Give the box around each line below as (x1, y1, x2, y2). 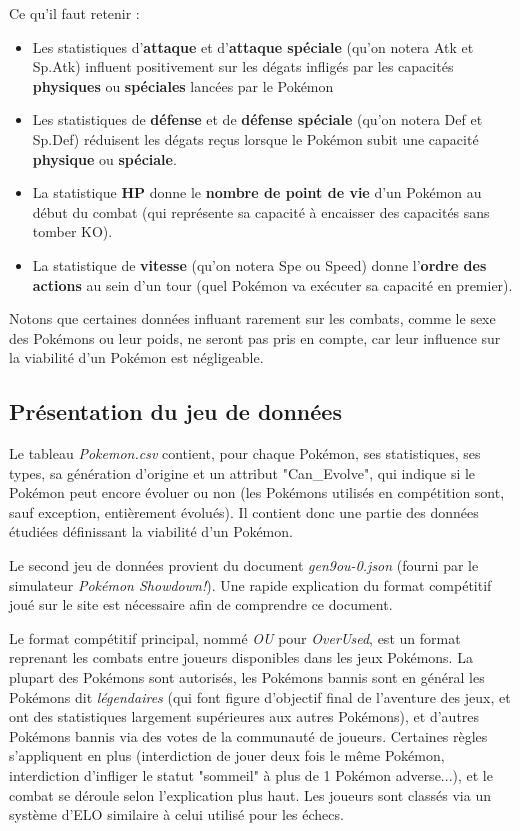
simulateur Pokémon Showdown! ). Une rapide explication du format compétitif (9, 574, 492, 595)
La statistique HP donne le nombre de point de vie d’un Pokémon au (32, 182, 482, 203)
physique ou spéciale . (32, 148, 177, 169)
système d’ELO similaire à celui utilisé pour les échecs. (9, 804, 344, 825)
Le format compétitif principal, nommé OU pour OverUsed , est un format (9, 627, 461, 648)
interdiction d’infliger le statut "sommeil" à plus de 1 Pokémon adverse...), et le (9, 765, 493, 786)
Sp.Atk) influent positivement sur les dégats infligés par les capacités (32, 56, 454, 77)
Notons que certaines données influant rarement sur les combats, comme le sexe (9, 308, 496, 329)
